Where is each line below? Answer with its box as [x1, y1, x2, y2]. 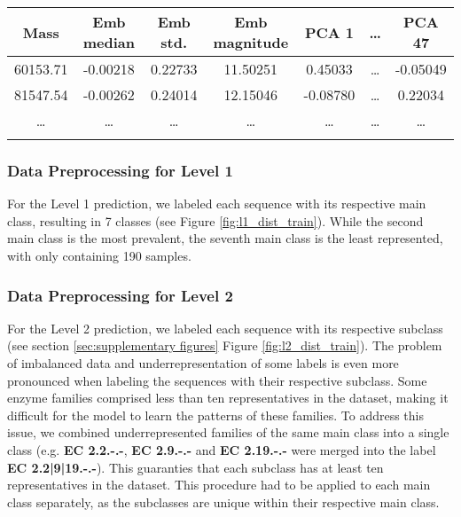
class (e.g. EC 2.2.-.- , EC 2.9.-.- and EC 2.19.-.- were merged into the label [7, 440, 436, 458]
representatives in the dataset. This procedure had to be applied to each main [7, 475, 431, 494]
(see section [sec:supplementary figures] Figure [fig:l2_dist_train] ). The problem [7, 336, 442, 355]
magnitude [213, 32, 289, 52]
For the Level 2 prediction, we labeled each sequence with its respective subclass [7, 318, 443, 337]
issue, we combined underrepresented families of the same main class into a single [7, 423, 449, 442]
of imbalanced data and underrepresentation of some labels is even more [7, 354, 399, 372]
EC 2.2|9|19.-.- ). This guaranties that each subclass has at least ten [7, 458, 384, 476]
